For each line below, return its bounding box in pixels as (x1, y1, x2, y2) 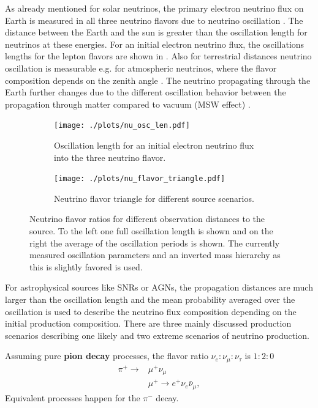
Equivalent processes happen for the (5, 391, 140, 404)
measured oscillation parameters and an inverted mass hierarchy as (29, 248, 281, 261)
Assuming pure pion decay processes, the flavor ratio (5, 349, 208, 362)
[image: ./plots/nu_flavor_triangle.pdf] (54, 174, 225, 184)
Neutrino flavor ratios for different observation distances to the (29, 212, 265, 225)
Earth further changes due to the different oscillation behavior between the (5, 86, 286, 98)
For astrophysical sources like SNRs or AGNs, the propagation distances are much (5, 281, 313, 294)
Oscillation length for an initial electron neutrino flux (54, 139, 254, 151)
